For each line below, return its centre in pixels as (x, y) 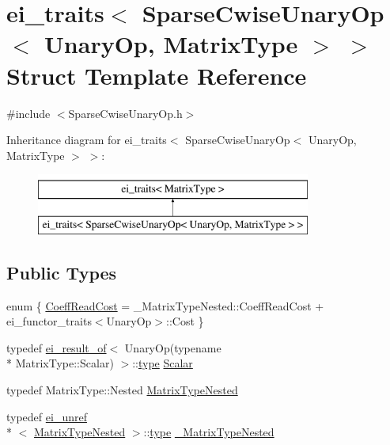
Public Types (62, 272)
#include (28, 113)
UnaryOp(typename (173, 347)
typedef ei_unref (47, 416)
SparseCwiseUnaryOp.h (125, 113)
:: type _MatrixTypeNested (209, 432)
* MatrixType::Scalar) (60, 363)
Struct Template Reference (157, 75)
